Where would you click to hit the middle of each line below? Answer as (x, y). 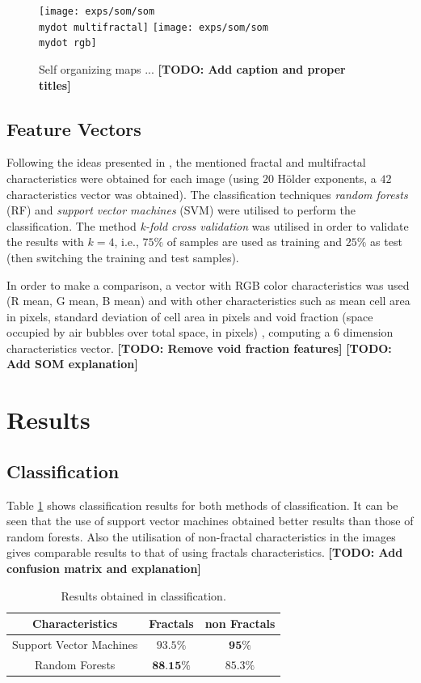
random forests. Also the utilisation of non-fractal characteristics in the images (201, 536)
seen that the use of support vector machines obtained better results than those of (210, 521)
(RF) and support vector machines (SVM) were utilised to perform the (181, 210)
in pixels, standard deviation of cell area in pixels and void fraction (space (190, 316)
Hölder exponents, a (327, 178)
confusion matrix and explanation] (104, 568)
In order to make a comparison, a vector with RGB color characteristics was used (208, 284)
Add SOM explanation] (72, 364)
